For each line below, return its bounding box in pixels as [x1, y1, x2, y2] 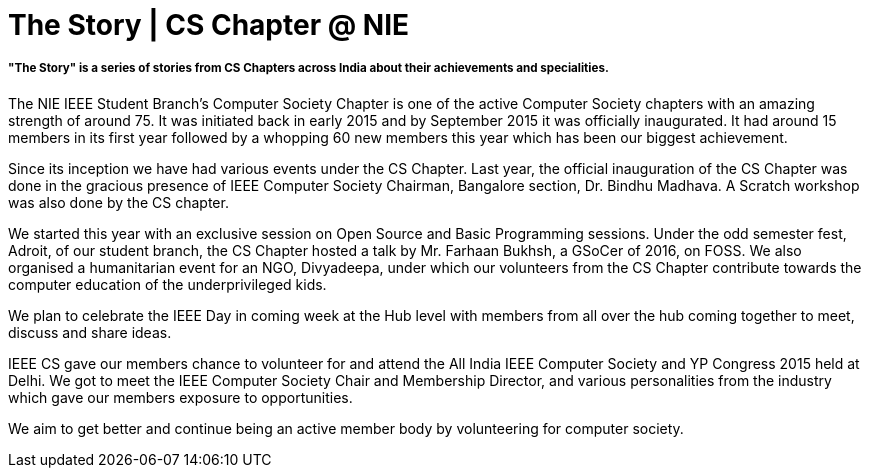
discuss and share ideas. [8, 323, 172, 341]
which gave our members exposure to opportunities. [8, 388, 353, 406]
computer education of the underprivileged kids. [8, 275, 327, 293]
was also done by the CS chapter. [8, 193, 229, 211]
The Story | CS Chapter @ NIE [8, 8, 409, 42]
